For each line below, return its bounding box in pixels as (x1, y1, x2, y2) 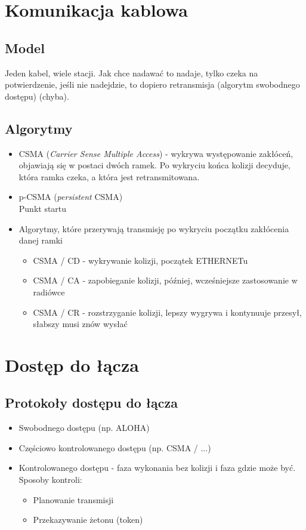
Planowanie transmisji (33, 493, 114, 506)
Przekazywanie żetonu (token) (33, 513, 143, 526)
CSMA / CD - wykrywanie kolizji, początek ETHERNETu (33, 254, 248, 266)
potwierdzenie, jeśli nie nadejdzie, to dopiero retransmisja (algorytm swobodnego (5, 78, 300, 91)
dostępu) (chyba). (5, 90, 69, 102)
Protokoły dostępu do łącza (5, 393, 178, 412)
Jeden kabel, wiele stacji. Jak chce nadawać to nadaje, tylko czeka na (5, 66, 258, 79)
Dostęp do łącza (5, 352, 139, 377)
